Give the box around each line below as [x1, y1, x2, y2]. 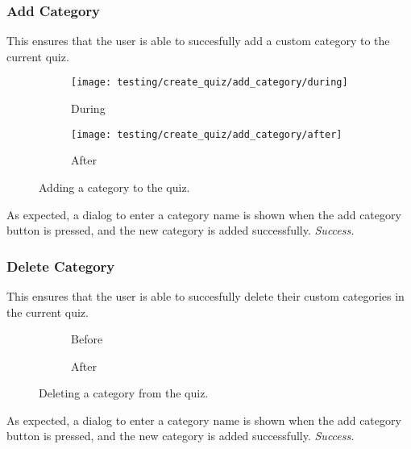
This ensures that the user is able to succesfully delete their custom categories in [6, 287, 405, 304]
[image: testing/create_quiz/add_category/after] [71, 128, 342, 140]
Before [71, 331, 103, 347]
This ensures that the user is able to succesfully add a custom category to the [6, 32, 390, 49]
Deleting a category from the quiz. [39, 385, 209, 401]
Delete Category [6, 256, 115, 276]
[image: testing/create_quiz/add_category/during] [71, 77, 348, 89]
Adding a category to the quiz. [39, 178, 190, 195]
